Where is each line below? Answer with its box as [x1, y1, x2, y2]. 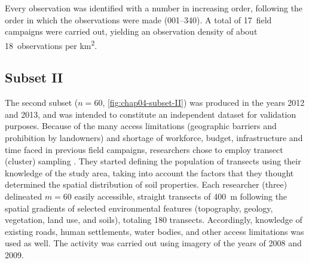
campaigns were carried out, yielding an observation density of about [5, 25, 258, 38]
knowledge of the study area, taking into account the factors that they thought [5, 166, 294, 179]
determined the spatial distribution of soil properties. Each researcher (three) [5, 178, 287, 191]
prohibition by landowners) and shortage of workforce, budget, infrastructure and [5, 131, 303, 144]
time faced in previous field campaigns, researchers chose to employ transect [5, 143, 283, 155]
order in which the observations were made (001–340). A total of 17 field [5, 13, 272, 26]
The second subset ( [5, 96, 78, 109]
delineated [5, 189, 42, 202]
